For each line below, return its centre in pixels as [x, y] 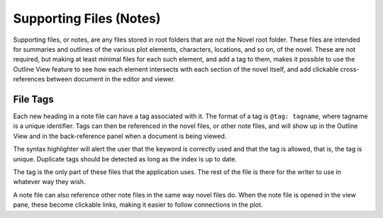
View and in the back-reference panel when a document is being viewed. [120, 136]
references [29, 79]
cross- [350, 69]
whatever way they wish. [49, 182]
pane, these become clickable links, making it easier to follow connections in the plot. [138, 205]
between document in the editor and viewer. [111, 79]
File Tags [33, 99]
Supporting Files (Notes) [87, 18]
